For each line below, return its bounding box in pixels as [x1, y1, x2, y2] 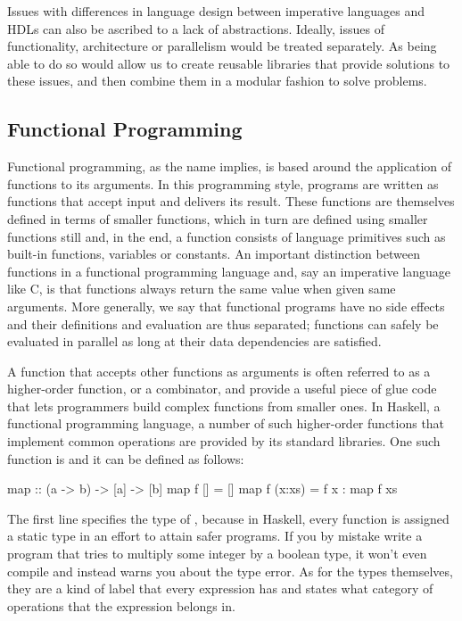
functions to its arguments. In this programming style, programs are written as [7, 174, 439, 193]
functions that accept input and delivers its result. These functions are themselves [7, 192, 455, 211]
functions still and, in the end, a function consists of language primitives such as [7, 227, 446, 245]
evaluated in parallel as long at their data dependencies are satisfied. [7, 332, 382, 351]
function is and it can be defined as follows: [7, 449, 244, 468]
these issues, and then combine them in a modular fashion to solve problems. [7, 71, 427, 90]
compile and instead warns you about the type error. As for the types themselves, [7, 561, 453, 580]
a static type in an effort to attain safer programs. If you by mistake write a [7, 526, 423, 545]
